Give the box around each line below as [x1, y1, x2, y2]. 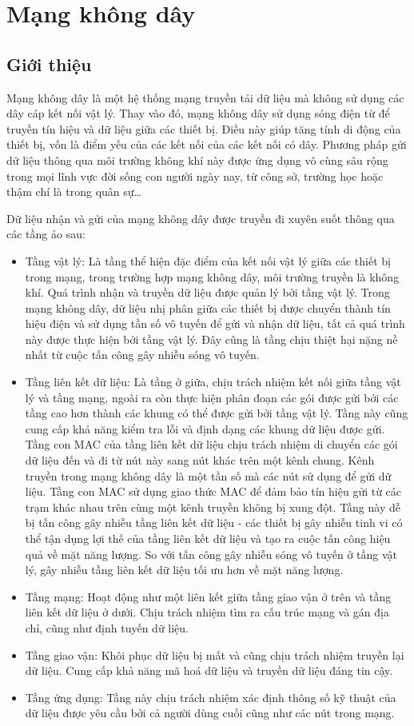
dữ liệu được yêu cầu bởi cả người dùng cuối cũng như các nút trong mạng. [25, 704, 395, 721]
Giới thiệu [6, 51, 92, 76]
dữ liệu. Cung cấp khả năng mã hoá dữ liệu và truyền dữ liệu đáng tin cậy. [25, 662, 393, 679]
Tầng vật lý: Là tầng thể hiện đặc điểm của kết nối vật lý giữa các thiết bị [25, 252, 391, 269]
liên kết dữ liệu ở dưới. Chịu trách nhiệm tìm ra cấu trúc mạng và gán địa [25, 604, 389, 620]
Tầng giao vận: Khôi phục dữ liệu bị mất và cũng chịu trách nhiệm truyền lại [25, 646, 404, 663]
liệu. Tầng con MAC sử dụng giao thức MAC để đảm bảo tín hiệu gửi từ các [25, 483, 402, 500]
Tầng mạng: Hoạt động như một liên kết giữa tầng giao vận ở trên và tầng [25, 588, 392, 604]
